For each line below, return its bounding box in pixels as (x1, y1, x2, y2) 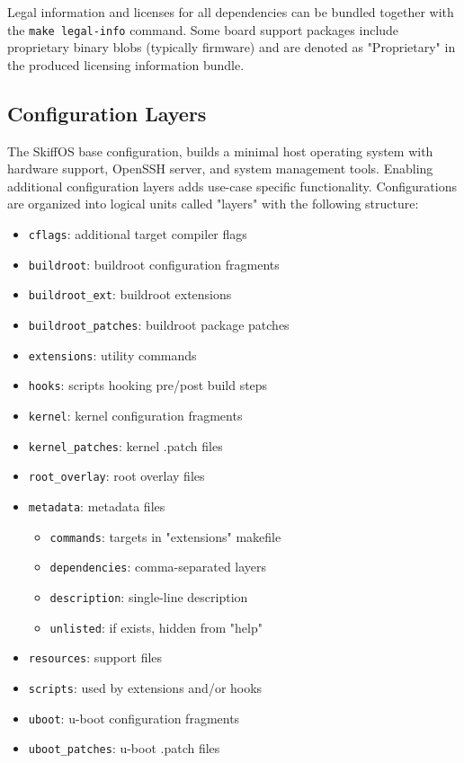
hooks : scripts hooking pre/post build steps (28, 376, 268, 395)
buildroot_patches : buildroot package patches (28, 315, 290, 333)
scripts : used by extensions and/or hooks (28, 678, 263, 696)
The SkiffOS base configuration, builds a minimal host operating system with (7, 141, 433, 160)
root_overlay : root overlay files (28, 466, 205, 485)
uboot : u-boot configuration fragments (28, 708, 240, 727)
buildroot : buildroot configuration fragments (28, 254, 280, 273)
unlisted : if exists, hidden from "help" (49, 617, 263, 636)
